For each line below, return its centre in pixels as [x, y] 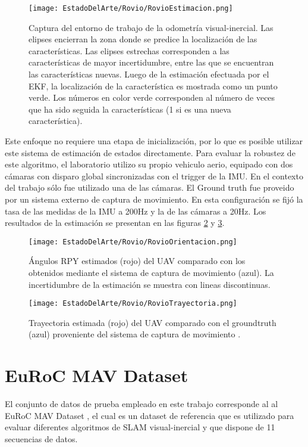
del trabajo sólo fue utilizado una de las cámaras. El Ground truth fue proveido [150, 187]
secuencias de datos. [41, 438]
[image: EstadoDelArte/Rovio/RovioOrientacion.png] [133, 242]
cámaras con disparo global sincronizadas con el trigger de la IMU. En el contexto [154, 176]
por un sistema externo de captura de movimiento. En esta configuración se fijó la [154, 199]
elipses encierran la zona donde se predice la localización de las [143, 39]
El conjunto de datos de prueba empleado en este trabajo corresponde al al [142, 404]
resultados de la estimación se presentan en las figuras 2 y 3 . [115, 223]
